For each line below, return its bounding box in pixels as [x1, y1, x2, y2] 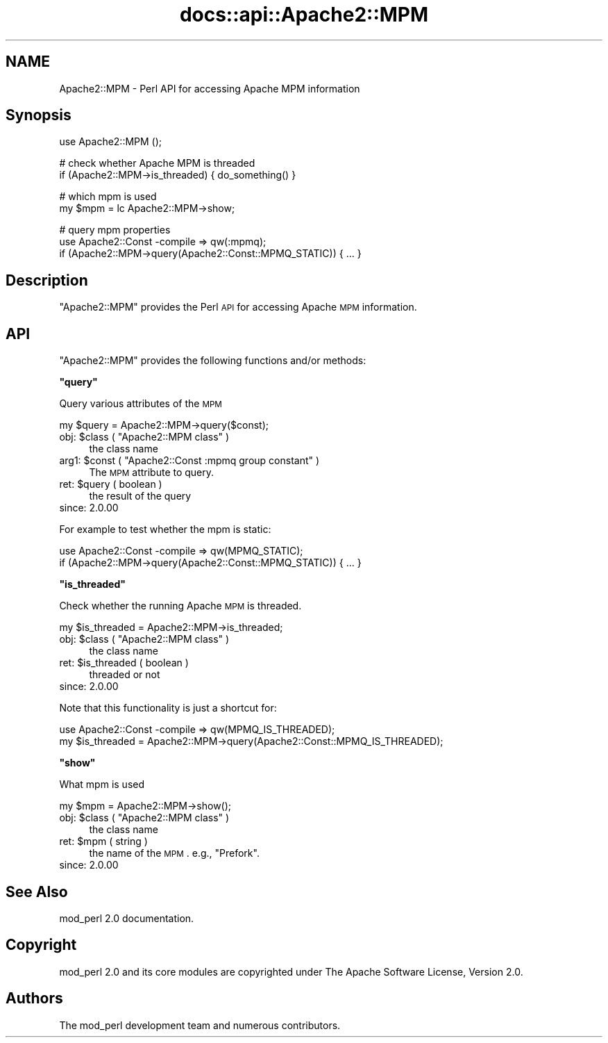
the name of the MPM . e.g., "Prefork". [89, 847, 260, 860]
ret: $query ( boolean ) [59, 478, 162, 491]
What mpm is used [59, 778, 144, 791]
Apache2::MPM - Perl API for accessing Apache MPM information [59, 82, 360, 95]
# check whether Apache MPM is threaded [59, 157, 255, 170]
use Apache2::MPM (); [59, 135, 162, 148]
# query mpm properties [59, 224, 171, 236]
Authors [6, 989, 63, 1008]
